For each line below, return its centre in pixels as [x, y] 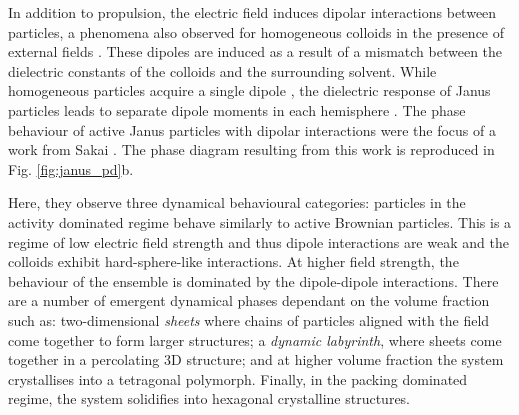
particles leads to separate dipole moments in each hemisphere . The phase [237, 109]
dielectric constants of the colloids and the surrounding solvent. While [222, 70]
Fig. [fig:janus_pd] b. [71, 168]
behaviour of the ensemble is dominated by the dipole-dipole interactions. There [253, 280]
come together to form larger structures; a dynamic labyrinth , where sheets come [255, 339]
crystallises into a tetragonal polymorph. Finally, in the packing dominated [238, 378]
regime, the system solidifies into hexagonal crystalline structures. [209, 398]
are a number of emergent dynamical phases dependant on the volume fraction [249, 300]
